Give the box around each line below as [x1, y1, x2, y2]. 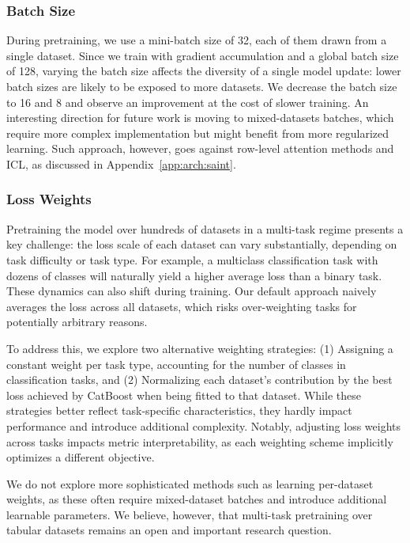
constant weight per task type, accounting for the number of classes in [6, 355, 346, 372]
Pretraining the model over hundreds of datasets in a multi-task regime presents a [6, 220, 404, 237]
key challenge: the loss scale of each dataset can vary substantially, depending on [6, 236, 397, 253]
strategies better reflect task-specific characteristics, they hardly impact [6, 402, 352, 419]
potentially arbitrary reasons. [6, 313, 148, 330]
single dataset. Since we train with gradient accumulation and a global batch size [6, 47, 399, 63]
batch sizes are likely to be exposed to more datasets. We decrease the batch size [6, 78, 397, 94]
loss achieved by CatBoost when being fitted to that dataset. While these [6, 386, 361, 403]
